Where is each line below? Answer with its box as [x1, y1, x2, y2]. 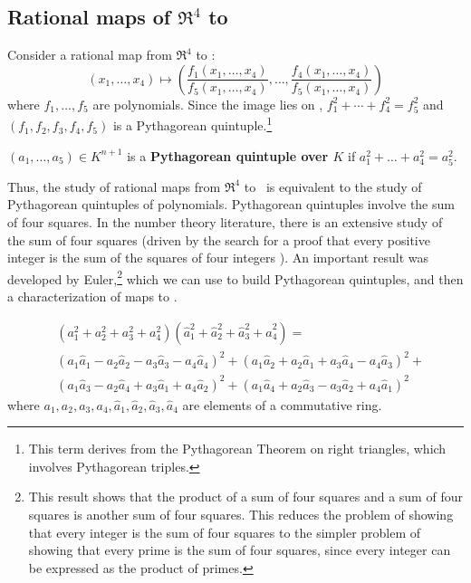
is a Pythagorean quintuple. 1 [112, 113, 273, 135]
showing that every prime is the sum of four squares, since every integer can [28, 540, 451, 559]
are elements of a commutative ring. [182, 395, 382, 414]
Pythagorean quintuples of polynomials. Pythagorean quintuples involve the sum [7, 195, 455, 214]
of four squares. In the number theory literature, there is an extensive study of [7, 212, 443, 231]
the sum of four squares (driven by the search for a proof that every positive [7, 230, 430, 249]
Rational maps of [7, 3, 171, 31]
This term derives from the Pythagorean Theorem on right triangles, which [28, 439, 447, 458]
